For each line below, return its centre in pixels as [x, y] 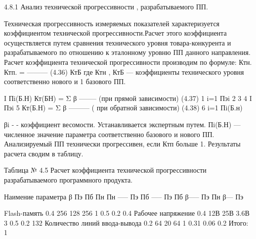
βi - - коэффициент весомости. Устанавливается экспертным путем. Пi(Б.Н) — [122, 124]
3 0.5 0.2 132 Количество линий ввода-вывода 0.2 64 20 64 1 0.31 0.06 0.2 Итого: [126, 222]
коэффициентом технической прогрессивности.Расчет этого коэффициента [115, 33]
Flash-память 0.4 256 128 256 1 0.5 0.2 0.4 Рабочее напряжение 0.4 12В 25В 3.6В [127, 213]
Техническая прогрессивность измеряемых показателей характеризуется [112, 23]
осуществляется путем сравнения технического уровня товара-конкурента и [118, 42]
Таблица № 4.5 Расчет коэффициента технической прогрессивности [105, 170]
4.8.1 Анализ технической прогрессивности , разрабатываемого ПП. [106, 6]
